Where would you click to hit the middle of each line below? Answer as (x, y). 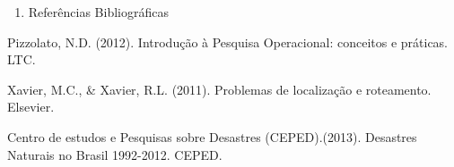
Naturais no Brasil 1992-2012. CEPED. (115, 154)
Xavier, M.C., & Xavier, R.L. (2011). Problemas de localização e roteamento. (219, 89)
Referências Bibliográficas (98, 12)
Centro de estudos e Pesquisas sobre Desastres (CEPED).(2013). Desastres (212, 136)
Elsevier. (31, 107)
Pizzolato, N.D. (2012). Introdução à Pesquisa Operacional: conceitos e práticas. (228, 42)
